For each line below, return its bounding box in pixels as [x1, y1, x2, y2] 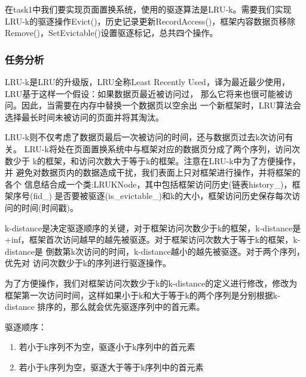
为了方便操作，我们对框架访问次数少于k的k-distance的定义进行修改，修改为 [5, 276, 298, 289]
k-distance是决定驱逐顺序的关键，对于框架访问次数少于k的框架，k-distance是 [5, 221, 301, 234]
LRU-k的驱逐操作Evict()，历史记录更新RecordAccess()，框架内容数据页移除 [5, 14, 296, 27]
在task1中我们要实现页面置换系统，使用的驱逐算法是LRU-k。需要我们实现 [5, 3, 292, 15]
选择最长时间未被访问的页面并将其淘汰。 [5, 110, 164, 123]
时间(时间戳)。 [21, 201, 78, 213]
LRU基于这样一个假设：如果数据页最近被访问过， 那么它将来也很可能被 [5, 87, 284, 99]
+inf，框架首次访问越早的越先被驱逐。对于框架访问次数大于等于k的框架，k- [5, 233, 301, 246]
